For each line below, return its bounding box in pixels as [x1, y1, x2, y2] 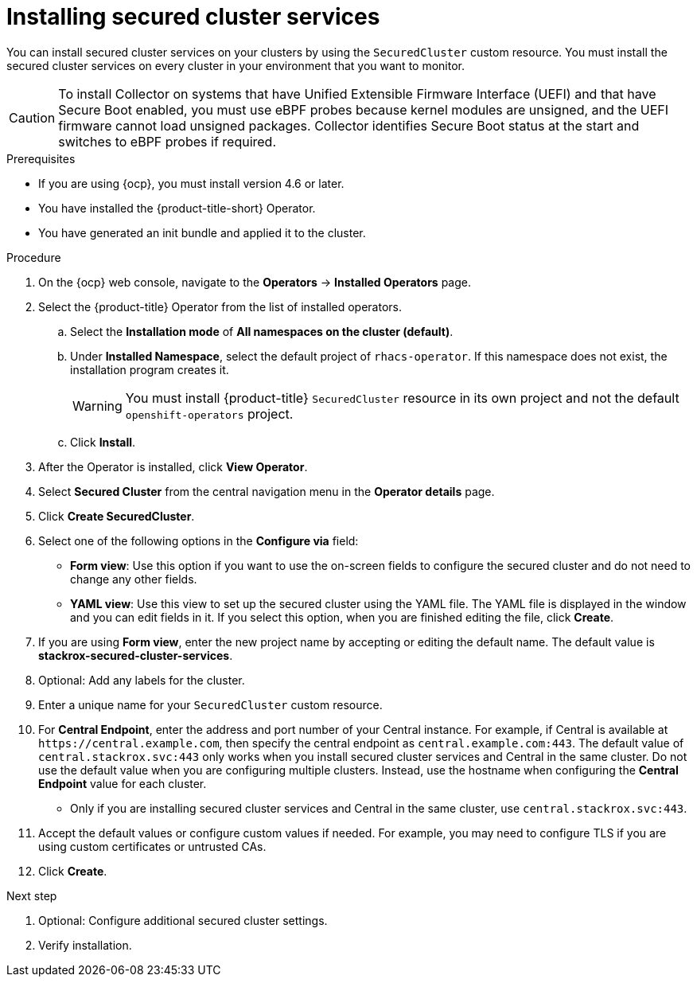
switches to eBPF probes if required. [58, 133, 277, 150]
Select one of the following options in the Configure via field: [38, 533, 359, 548]
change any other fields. [70, 571, 197, 586]
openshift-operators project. [125, 405, 294, 422]
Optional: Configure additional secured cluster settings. [38, 913, 328, 927]
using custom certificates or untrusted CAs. [38, 839, 267, 853]
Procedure [6, 250, 61, 264]
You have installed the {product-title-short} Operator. [38, 201, 316, 215]
